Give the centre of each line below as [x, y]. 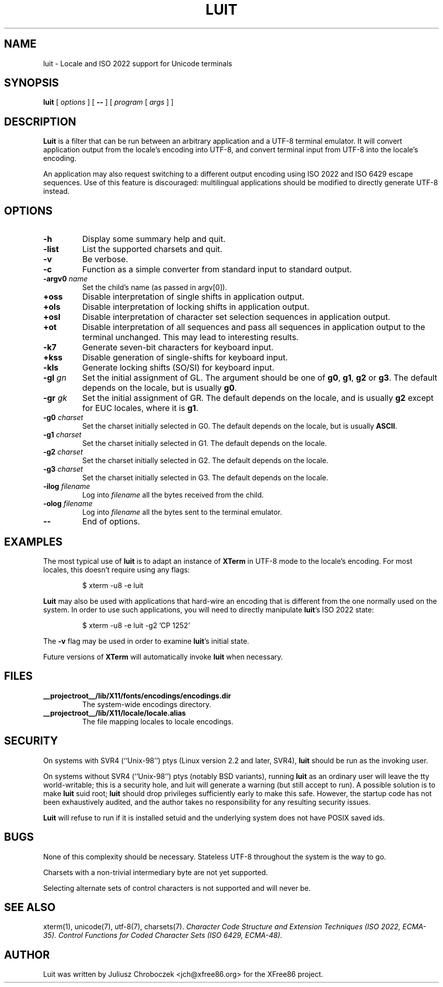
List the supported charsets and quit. [152, 249]
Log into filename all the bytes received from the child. [173, 495]
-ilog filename [67, 486]
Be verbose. [105, 259]
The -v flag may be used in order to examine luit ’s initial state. [146, 641]
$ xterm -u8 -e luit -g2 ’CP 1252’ [136, 625]
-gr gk [55, 398]
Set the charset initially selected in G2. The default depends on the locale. [205, 461]
